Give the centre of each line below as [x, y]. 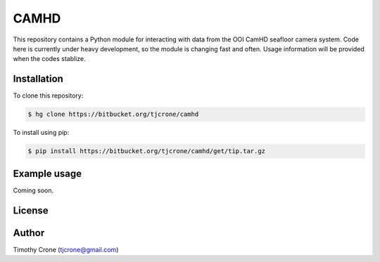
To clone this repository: [48, 96]
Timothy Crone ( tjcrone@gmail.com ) [66, 249]
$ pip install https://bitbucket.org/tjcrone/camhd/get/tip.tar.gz [147, 151]
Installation [38, 79]
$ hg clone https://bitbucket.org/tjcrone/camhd [113, 114]
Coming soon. [33, 190]
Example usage [47, 173]
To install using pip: [41, 133]
